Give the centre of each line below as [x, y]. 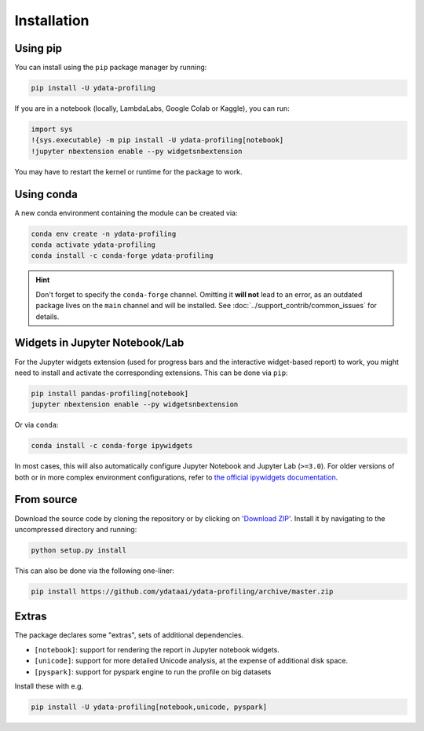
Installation [52, 20]
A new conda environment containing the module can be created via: [126, 213]
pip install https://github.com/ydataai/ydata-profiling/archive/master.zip [182, 591]
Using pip [38, 48]
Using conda [46, 194]
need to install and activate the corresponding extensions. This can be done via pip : [151, 373]
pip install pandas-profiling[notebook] [110, 393]
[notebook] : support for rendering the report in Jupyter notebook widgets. [157, 649]
